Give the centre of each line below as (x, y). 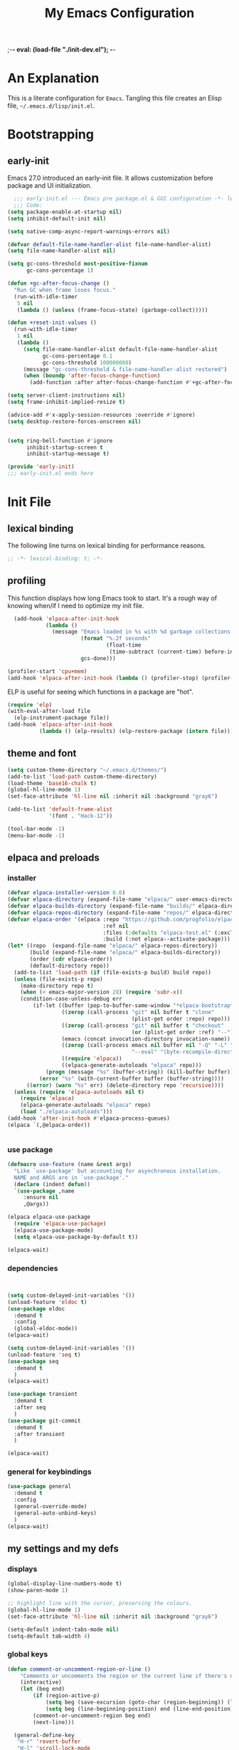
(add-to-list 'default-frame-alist (60, 809)
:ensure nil (41, 1198)
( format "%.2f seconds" (116, 639)
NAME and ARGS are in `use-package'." (71, 1178)
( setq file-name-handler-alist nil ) (62, 251)
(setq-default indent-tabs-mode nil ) (63, 1629)
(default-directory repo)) (70, 966)
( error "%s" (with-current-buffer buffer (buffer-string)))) (131, 1078)
